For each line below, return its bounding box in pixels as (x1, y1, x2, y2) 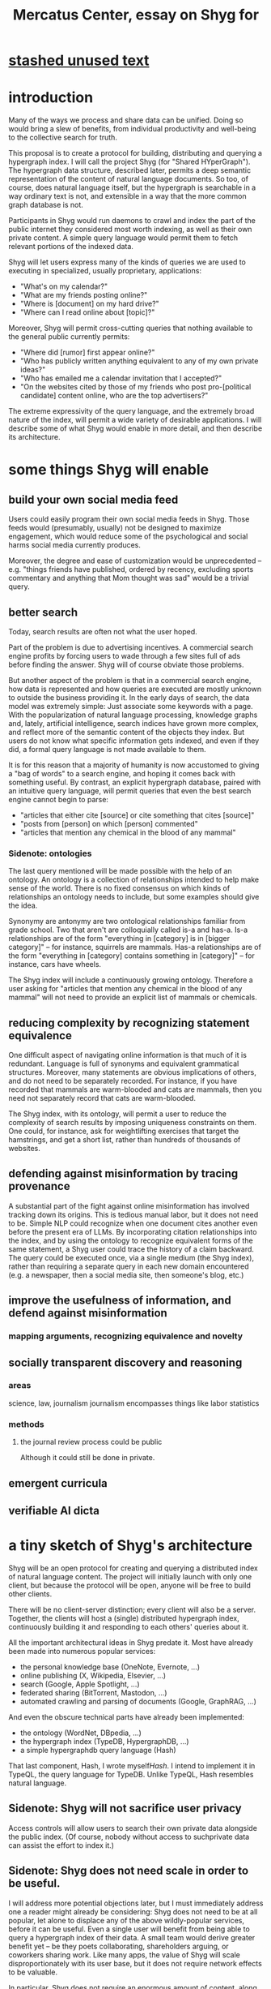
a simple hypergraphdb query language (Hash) (19, 1745, 176, 1755)
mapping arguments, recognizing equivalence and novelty (8, 1330, 243, 1342)
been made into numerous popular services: (8, 1646, 156, 1656)
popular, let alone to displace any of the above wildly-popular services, (8, 1915, 245, 1925)
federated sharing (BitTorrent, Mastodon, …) (19, 1687, 167, 1697)
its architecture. (8, 432, 61, 442)
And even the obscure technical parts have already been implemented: (8, 1712, 245, 1721)
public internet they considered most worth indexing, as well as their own (8, 225, 252, 234)
